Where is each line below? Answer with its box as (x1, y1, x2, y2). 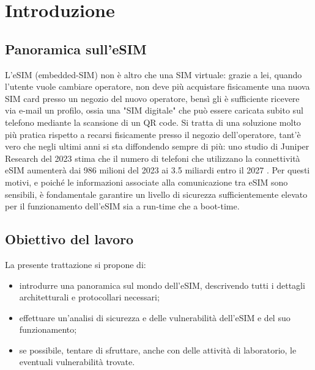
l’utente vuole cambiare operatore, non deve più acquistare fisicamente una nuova (5, 80, 310, 93)
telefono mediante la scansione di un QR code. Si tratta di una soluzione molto (5, 115, 301, 128)
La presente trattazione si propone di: (5, 258, 146, 270)
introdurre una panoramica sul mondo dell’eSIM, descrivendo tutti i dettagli (19, 278, 305, 291)
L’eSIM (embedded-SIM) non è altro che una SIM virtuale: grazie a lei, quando (5, 68, 302, 81)
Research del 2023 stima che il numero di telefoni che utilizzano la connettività (5, 151, 300, 164)
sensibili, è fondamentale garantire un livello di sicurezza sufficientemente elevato (5, 187, 308, 200)
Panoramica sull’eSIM (5, 39, 147, 58)
